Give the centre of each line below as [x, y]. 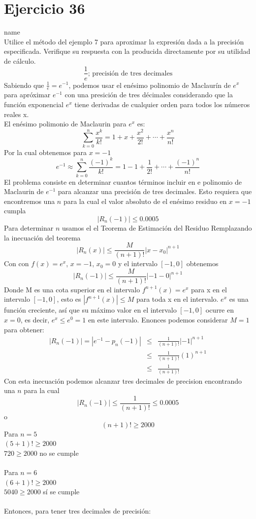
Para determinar [29, 227]
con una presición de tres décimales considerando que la [149, 95]
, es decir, [35, 319]
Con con [16, 263]
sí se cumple [61, 492]
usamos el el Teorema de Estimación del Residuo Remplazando [157, 227]
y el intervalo [138, 263]
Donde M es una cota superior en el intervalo [72, 289]
